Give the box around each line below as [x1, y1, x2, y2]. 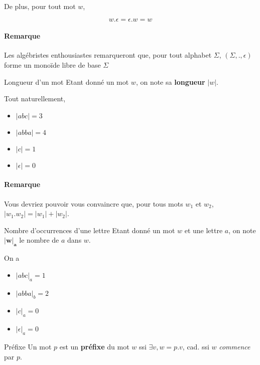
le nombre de [19, 235, 59, 245]
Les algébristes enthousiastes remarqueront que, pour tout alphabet [4, 50, 212, 60]
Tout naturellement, [4, 93, 66, 104]
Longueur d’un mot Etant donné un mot [4, 76, 129, 87]
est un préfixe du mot [59, 341, 129, 351]
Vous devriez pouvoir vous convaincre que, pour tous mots [4, 198, 183, 209]
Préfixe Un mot [4, 341, 52, 351]
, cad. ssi [182, 341, 209, 351]
